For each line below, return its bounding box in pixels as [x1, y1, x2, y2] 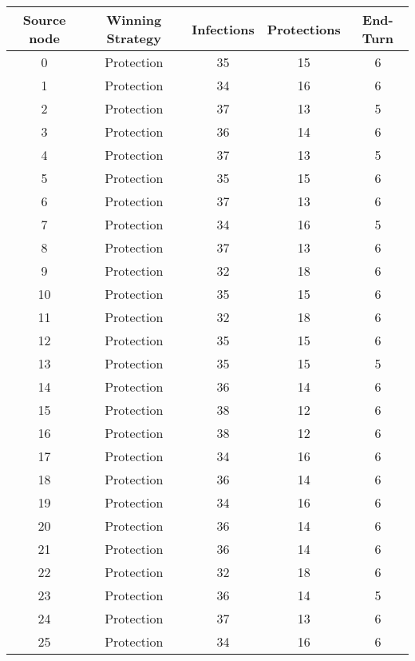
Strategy [106, 29, 161, 47]
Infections [192, 19, 255, 38]
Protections [267, 19, 341, 38]
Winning [106, 10, 162, 29]
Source [22, 10, 66, 29]
